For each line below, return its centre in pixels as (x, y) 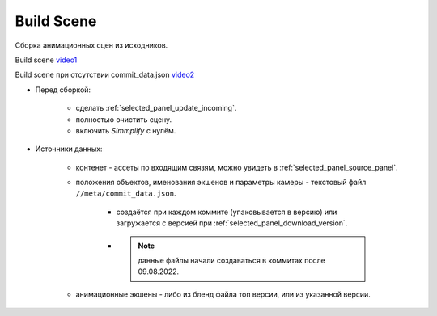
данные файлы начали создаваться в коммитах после (231, 261)
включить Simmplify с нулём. (126, 130)
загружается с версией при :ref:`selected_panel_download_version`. (232, 223)
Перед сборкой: (63, 90)
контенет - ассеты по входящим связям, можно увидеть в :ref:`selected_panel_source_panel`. (237, 167)
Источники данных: (69, 149)
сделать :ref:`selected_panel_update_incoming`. (156, 108)
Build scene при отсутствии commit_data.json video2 (105, 75)
